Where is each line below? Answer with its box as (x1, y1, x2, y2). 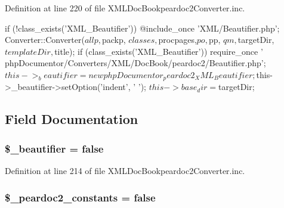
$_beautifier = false (5, 141, 104, 156)
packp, (102, 33, 126, 46)
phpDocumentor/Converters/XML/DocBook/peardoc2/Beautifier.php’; (5, 57, 266, 69)
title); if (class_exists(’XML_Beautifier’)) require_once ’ (54, 45, 263, 57)
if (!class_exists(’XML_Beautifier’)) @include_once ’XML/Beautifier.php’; (5, 21, 280, 34)
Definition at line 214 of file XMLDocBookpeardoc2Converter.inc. (5, 164, 245, 177)
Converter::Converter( (5, 33, 85, 46)
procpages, (158, 33, 197, 46)
